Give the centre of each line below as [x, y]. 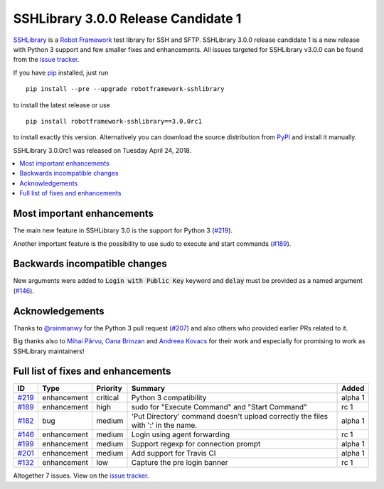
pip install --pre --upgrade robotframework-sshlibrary [125, 89]
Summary [148, 389]
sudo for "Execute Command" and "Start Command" [219, 407]
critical [108, 398]
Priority [109, 389]
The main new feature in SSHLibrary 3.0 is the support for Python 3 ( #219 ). [123, 230]
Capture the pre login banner [180, 463]
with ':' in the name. [164, 425]
